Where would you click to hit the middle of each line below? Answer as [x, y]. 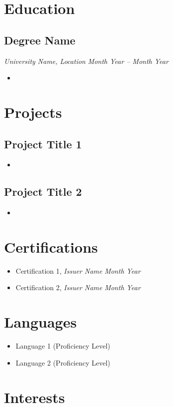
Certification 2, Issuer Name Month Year [78, 287]
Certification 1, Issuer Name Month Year [78, 270]
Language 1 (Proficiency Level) [63, 346]
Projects [33, 112]
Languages [41, 322]
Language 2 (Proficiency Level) [63, 362]
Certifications [51, 246]
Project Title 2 [43, 192]
